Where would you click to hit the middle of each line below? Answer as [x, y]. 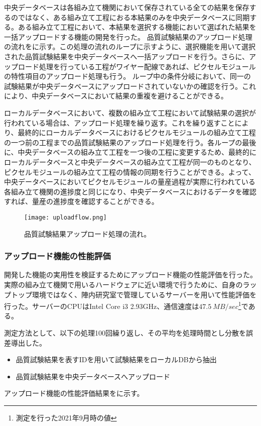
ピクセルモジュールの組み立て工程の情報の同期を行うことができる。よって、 [130, 172]
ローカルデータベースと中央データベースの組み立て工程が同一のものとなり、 [130, 162]
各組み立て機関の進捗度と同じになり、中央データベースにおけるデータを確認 [130, 191]
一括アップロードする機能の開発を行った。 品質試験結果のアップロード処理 [128, 36]
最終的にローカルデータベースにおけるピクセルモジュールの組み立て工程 [137, 132]
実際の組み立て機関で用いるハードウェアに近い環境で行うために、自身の [123, 284]
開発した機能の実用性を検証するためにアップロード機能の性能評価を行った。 [130, 275]
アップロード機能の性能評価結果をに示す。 [74, 393]
